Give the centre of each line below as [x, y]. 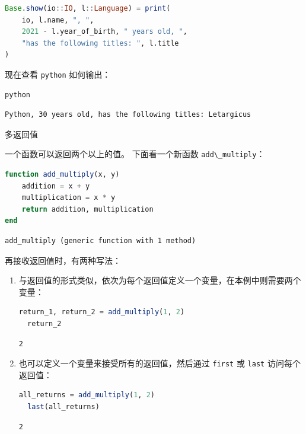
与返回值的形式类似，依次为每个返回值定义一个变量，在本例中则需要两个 [160, 280]
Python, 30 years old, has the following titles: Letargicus [128, 115]
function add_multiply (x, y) [62, 175]
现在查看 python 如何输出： [58, 74]
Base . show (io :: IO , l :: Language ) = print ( [88, 8]
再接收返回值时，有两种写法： [63, 260]
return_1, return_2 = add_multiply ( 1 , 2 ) [102, 312]
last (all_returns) [63, 407]
